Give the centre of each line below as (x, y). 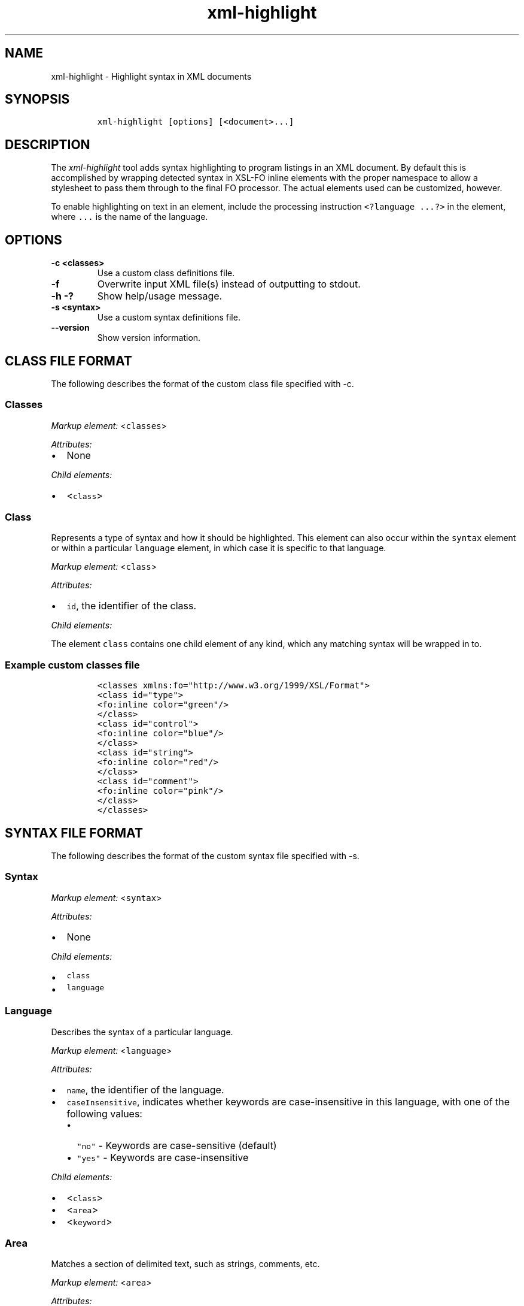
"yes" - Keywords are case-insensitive (163, 1157)
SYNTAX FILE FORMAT (74, 833)
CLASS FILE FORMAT (68, 361)
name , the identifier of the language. (145, 1089)
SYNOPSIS (37, 99)
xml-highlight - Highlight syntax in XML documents (151, 76)
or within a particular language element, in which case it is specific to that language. (219, 548)
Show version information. (149, 338)
